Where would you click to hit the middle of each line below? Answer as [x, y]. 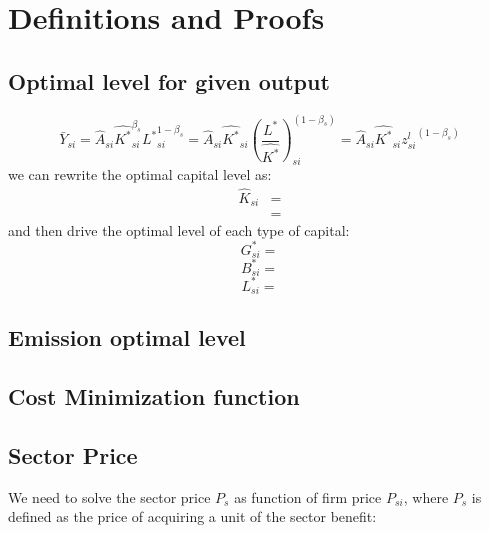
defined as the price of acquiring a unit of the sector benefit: [192, 516]
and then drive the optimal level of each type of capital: [179, 229]
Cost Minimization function [154, 396]
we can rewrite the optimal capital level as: [140, 174]
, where [426, 496]
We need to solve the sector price [109, 496]
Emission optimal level [127, 337]
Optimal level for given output [169, 80]
